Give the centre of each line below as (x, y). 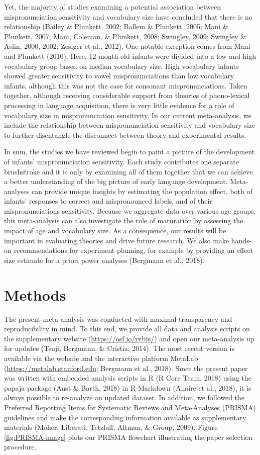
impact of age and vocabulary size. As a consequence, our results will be (115, 231)
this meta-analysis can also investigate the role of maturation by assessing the (124, 220)
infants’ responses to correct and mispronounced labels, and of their (108, 201)
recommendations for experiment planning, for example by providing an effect (134, 250)
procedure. (20, 447)
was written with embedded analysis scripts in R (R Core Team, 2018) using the (128, 378)
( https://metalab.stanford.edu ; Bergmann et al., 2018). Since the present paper (126, 368)
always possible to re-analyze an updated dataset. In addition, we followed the (124, 397)
